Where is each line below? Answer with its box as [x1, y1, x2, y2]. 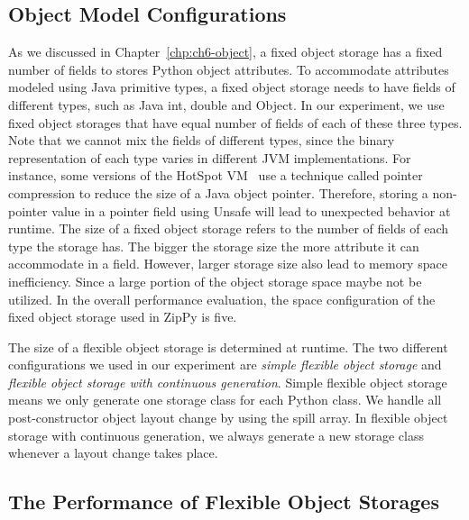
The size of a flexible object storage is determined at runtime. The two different [8, 337, 448, 356]
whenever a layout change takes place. [8, 443, 218, 462]
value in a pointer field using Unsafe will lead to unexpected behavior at [51, 201, 451, 220]
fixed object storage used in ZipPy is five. [8, 307, 237, 326]
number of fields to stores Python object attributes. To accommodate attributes [8, 59, 449, 78]
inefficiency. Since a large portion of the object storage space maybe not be [8, 271, 422, 290]
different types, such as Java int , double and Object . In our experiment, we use [8, 95, 445, 114]
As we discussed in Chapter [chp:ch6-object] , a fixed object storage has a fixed [8, 42, 443, 61]
